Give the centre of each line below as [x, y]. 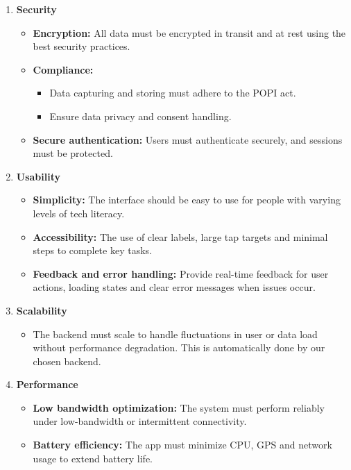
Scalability [42, 310]
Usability [38, 176]
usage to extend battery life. [93, 458]
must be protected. [73, 153]
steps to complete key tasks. [92, 250]
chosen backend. [67, 361]
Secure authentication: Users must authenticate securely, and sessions [188, 139]
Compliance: [63, 69]
